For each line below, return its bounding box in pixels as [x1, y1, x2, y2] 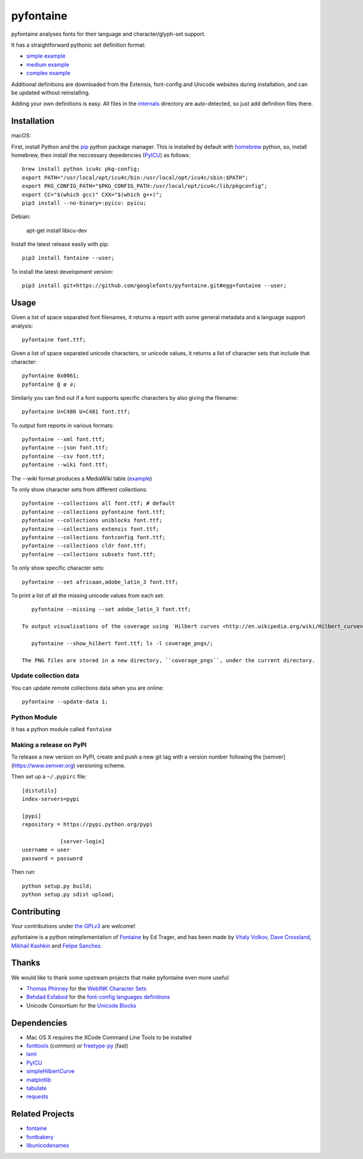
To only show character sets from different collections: [11, 486, 148, 493]
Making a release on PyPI [11, 741, 87, 749]
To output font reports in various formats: [11, 422, 114, 429]
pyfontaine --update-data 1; [22, 699, 108, 705]
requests [26, 1093, 48, 1100]
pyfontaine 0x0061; [22, 373, 80, 379]
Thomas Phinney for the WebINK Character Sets [26, 985, 147, 992]
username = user [22, 846, 70, 854]
